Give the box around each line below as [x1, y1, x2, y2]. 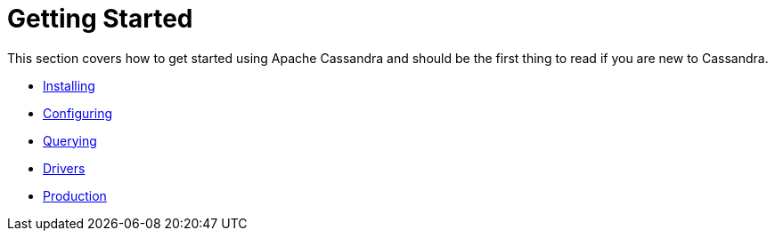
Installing [43, 77, 95, 93]
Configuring [43, 105, 112, 121]
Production [43, 187, 107, 203]
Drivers [43, 160, 86, 176]
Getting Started [7, 4, 193, 34]
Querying [43, 132, 97, 148]
